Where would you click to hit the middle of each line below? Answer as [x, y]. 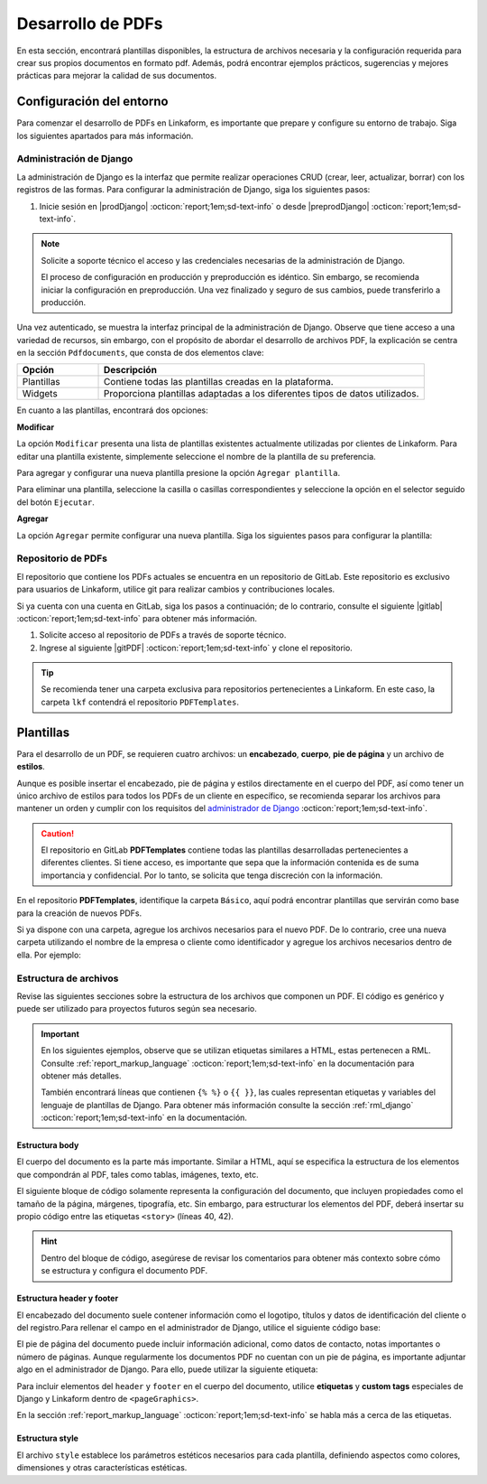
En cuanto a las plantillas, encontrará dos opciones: [113, 410]
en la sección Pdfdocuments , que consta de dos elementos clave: [141, 353]
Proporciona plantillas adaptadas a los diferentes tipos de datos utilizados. [262, 394]
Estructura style [47, 1438]
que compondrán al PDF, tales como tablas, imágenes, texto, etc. [138, 1174]
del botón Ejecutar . [55, 502]
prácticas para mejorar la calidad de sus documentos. [116, 76]
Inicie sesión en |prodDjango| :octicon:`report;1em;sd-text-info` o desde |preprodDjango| [204, 206]
